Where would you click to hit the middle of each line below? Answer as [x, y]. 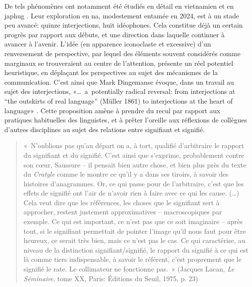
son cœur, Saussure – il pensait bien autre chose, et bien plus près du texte [135, 164]
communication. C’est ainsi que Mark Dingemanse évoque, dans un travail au [119, 82]
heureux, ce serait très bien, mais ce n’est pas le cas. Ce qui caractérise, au [134, 240]
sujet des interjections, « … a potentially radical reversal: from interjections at [120, 91]
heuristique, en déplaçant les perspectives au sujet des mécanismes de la [111, 72]
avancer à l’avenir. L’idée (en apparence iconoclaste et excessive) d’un [108, 44]
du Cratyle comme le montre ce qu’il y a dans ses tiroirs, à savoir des [126, 174]
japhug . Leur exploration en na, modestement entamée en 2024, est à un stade [122, 15]
